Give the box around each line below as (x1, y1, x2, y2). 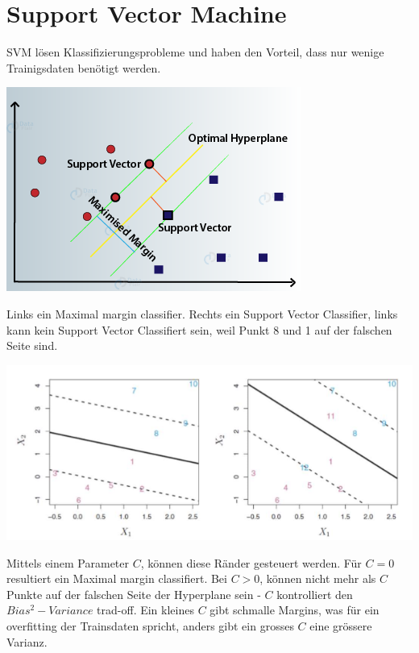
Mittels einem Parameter (6, 554, 129, 571)
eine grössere (309, 617, 372, 634)
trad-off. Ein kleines (97, 601, 194, 618)
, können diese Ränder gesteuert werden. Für (140, 554, 362, 571)
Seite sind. (6, 337, 58, 354)
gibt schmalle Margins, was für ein (209, 601, 380, 618)
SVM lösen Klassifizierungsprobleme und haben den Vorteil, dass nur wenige (6, 44, 384, 60)
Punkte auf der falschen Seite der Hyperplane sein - (6, 585, 261, 602)
